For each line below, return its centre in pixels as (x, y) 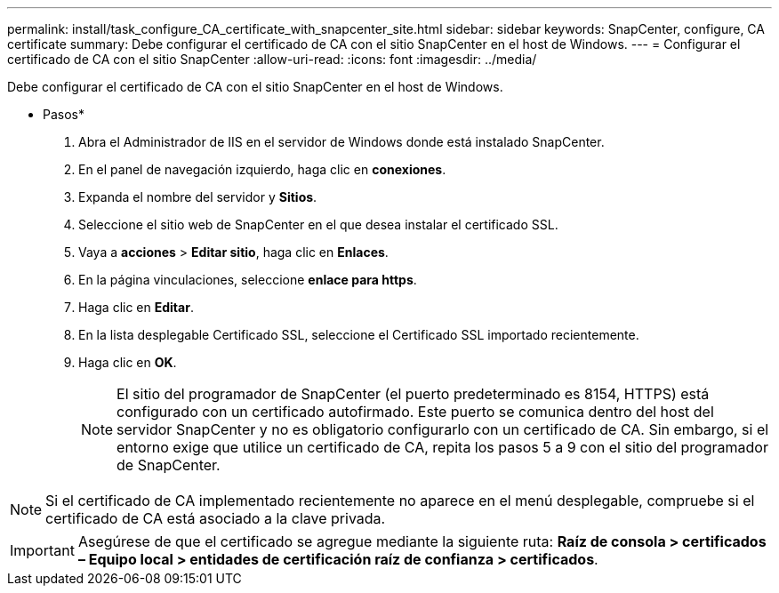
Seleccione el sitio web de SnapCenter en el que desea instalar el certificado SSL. (318, 224)
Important (42, 550)
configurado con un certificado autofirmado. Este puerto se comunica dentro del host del (415, 412)
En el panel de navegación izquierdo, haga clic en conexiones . (262, 169)
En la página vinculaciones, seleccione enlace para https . (248, 280)
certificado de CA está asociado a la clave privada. (216, 518)
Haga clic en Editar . (136, 307)
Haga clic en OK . (128, 362)
